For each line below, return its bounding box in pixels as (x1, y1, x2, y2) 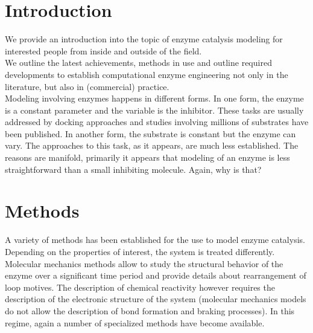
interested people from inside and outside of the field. (5, 44, 202, 57)
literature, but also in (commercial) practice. (5, 80, 169, 92)
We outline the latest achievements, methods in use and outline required (5, 56, 272, 69)
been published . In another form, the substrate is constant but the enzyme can (5, 127, 296, 140)
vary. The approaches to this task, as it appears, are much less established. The (5, 139, 299, 152)
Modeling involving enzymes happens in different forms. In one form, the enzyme (5, 92, 304, 105)
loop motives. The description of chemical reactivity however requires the (5, 280, 275, 293)
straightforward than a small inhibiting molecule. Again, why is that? (5, 163, 262, 175)
